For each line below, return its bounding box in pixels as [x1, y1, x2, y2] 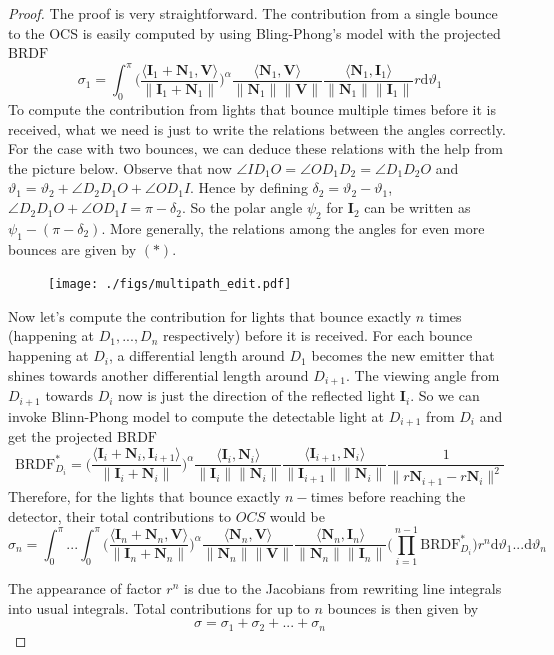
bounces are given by [8, 238, 137, 259]
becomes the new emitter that [311, 345, 495, 366]
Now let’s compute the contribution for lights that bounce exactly [8, 305, 412, 326]
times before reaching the [310, 485, 466, 506]
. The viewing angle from [346, 364, 500, 385]
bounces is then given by [327, 597, 479, 618]
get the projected [8, 426, 113, 447]
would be [269, 505, 325, 526]
